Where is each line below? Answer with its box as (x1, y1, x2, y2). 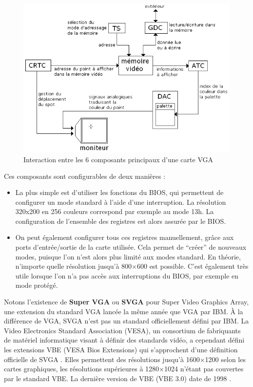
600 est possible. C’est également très (136, 261, 249, 271)
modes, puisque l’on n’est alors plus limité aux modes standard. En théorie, (15, 251, 241, 261)
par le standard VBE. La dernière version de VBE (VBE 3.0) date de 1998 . (4, 373, 232, 383)
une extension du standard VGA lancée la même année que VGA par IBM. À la (4, 306, 243, 316)
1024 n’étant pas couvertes (164, 364, 244, 374)
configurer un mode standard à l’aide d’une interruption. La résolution (15, 196, 226, 207)
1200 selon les (205, 354, 246, 364)
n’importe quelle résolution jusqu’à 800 (15, 261, 132, 271)
